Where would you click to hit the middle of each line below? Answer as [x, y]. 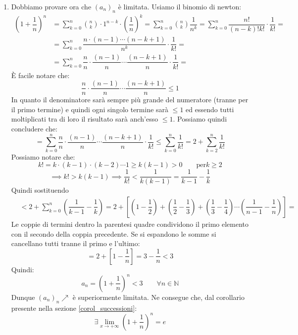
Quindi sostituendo [40, 190]
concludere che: [34, 128]
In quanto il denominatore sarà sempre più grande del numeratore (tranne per [130, 100]
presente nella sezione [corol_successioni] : [74, 308]
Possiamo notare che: [43, 156]
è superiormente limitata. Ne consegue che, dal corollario [158, 297]
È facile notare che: [40, 75]
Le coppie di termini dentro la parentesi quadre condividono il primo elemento [130, 224]
